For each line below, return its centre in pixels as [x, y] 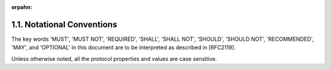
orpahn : [22, 7]
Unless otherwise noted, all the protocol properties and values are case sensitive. [114, 58]
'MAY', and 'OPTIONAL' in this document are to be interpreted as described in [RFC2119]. [124, 47]
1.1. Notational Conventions [64, 24]
